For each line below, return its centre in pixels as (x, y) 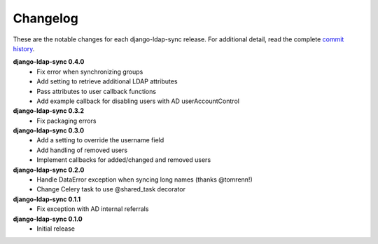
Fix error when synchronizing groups (90, 72)
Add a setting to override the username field (100, 140)
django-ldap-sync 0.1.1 (47, 199)
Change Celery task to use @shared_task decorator (111, 189)
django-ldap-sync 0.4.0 (49, 62)
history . (24, 48)
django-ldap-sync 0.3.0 (48, 130)
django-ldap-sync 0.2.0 (49, 170)
